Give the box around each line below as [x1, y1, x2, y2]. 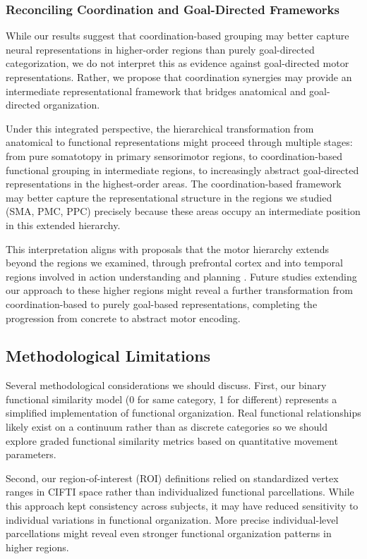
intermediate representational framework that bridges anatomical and [6, 83, 306, 98]
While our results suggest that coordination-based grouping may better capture [6, 28, 349, 43]
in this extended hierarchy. [6, 217, 121, 232]
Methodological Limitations [6, 345, 211, 367]
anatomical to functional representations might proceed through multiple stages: [6, 135, 353, 149]
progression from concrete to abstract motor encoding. [6, 310, 241, 325]
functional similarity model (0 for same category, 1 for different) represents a [6, 391, 337, 406]
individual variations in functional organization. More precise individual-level [6, 512, 339, 527]
